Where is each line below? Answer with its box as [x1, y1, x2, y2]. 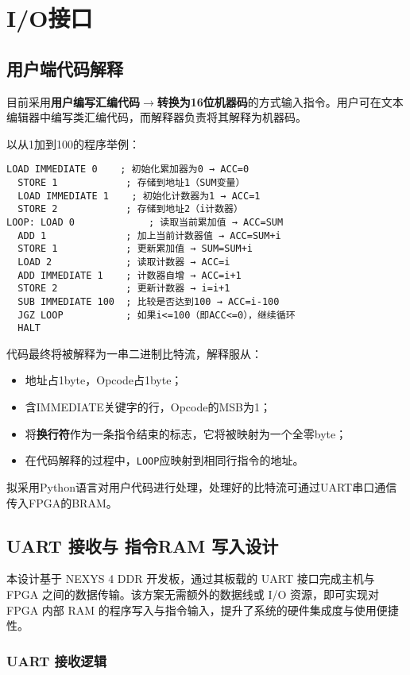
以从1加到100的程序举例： [6, 135, 140, 152]
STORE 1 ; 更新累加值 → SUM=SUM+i [17, 243, 253, 255]
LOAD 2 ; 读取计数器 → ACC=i [17, 256, 230, 268]
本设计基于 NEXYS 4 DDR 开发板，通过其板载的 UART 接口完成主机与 [6, 570, 375, 587]
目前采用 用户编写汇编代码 [6, 93, 140, 110]
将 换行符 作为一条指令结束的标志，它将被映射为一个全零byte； [25, 425, 347, 442]
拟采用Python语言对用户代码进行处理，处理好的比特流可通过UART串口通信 [6, 478, 397, 495]
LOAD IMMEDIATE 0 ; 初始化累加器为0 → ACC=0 [6, 164, 249, 175]
